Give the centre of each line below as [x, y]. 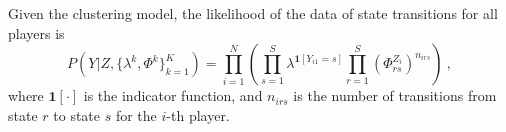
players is [36, 32]
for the [136, 114]
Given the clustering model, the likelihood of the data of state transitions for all [253, 13]
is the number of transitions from [395, 95]
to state [77, 114]
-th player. [198, 114]
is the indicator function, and [173, 95]
